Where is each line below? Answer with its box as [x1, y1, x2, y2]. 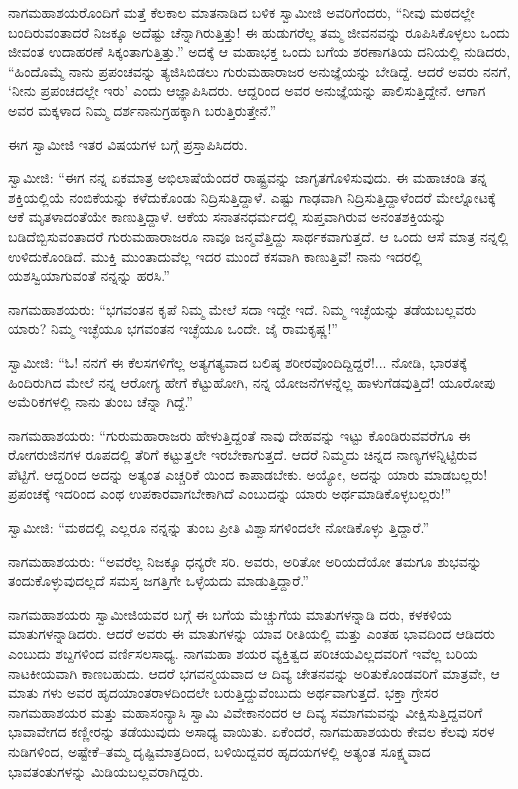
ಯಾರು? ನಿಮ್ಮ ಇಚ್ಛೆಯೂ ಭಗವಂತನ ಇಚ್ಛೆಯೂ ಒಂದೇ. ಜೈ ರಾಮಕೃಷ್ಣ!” [8, 318, 338, 339]
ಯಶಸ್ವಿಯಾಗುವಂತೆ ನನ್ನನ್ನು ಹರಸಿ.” [8, 265, 170, 286]
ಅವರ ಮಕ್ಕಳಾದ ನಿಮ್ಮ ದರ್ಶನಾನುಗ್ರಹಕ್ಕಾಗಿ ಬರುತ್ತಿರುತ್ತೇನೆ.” [8, 99, 277, 120]
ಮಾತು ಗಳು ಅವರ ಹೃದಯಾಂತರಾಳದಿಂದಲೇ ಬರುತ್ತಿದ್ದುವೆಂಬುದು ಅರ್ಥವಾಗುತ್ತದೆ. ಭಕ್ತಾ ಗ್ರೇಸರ [8, 682, 439, 703]
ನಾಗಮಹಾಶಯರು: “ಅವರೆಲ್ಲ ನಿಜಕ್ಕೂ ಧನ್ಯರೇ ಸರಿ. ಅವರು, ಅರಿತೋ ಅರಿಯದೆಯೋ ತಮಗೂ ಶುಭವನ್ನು [8, 550, 482, 571]
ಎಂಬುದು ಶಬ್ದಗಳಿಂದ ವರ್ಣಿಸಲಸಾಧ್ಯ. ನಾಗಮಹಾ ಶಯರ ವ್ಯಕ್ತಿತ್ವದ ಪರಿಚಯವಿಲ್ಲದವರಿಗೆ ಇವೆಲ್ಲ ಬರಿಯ [8, 643, 478, 664]
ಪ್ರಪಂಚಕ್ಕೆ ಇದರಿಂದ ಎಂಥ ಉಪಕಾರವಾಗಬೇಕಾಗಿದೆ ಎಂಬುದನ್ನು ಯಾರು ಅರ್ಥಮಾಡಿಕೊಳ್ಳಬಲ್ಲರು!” [8, 483, 452, 504]
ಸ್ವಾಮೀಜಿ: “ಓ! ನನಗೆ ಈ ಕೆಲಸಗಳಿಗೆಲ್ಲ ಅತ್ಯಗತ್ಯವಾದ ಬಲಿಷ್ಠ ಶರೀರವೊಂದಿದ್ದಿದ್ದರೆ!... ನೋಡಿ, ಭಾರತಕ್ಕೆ [8, 351, 467, 372]
